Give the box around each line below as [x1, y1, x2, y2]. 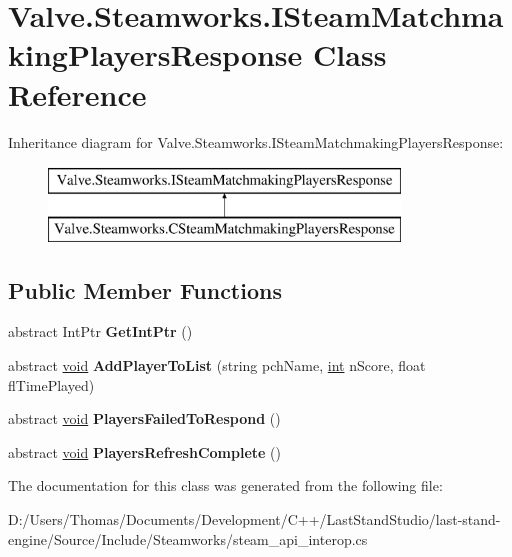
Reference [8, 73, 147, 114]
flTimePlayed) [8, 374, 95, 395]
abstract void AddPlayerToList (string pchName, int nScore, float [8, 355, 426, 376]
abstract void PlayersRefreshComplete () [8, 441, 281, 462]
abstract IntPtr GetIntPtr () [8, 321, 193, 342]
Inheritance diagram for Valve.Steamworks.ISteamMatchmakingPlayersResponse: [8, 131, 504, 152]
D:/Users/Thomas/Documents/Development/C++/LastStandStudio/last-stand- [8, 509, 501, 530]
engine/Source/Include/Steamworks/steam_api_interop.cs [8, 528, 368, 549]
